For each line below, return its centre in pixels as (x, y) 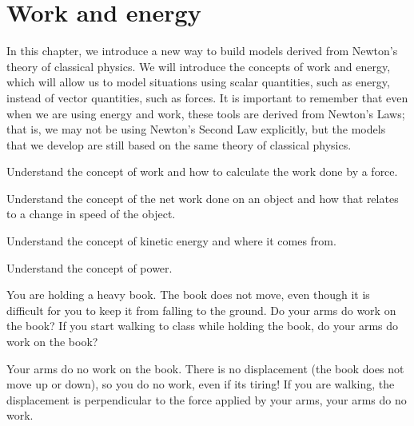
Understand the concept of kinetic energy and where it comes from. (171, 241)
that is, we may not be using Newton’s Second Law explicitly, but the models (196, 129)
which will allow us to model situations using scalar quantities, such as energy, (198, 82)
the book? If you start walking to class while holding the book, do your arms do (203, 326)
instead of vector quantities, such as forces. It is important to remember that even (207, 97)
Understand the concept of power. (90, 267)
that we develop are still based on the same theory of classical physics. (179, 144)
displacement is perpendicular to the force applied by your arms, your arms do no (207, 399)
